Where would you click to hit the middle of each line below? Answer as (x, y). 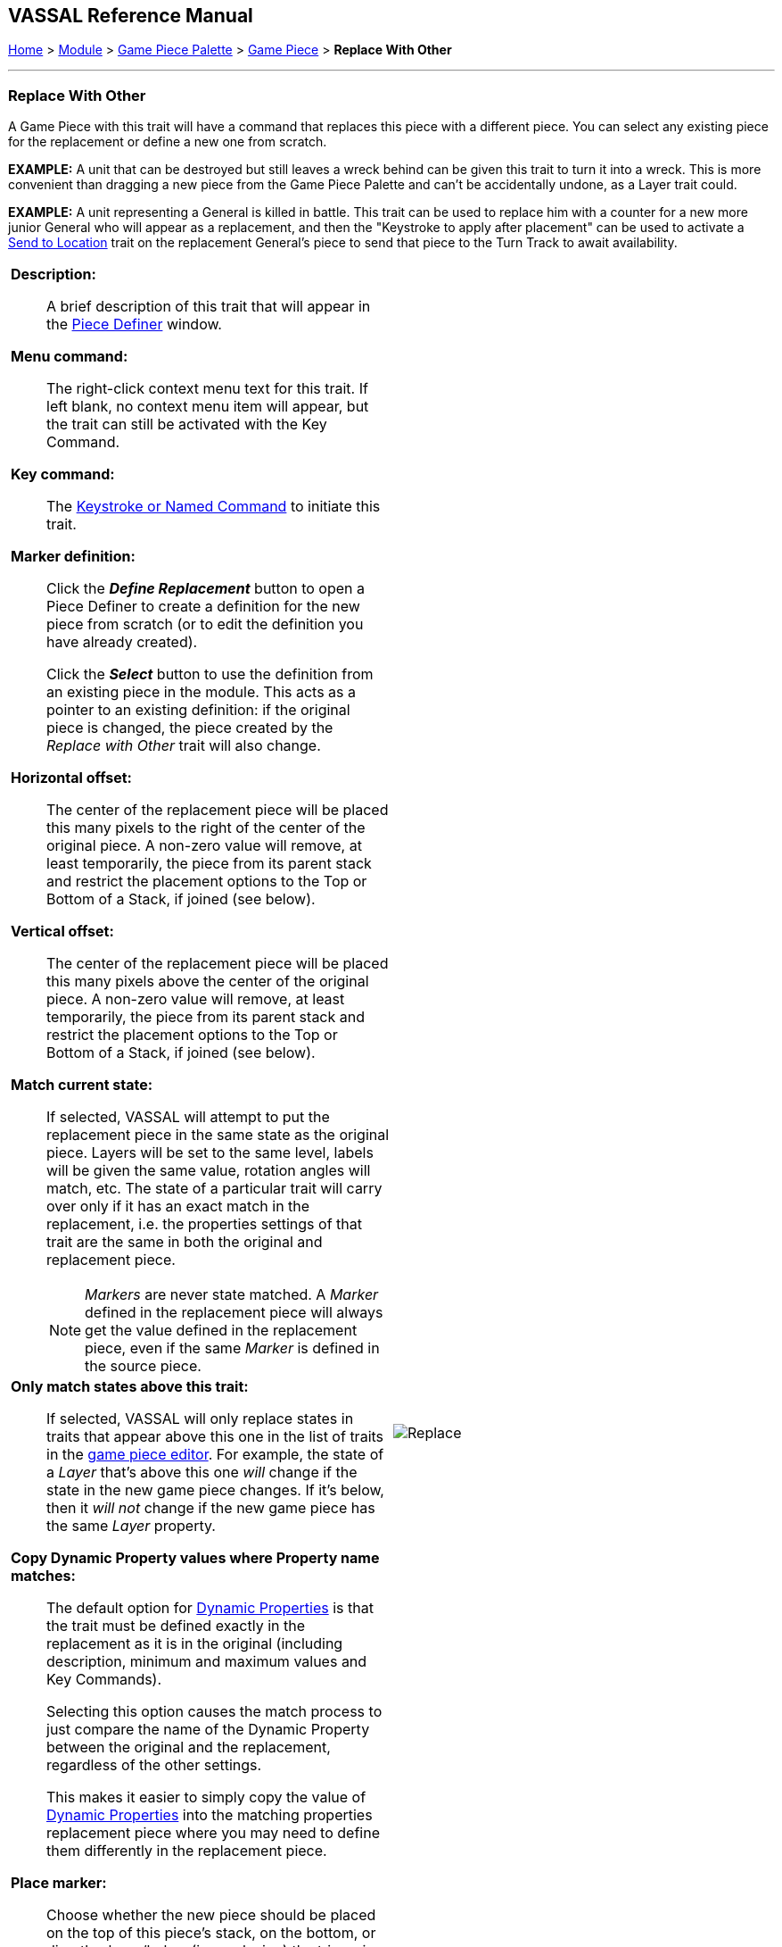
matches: (43, 1576)
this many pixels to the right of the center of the (206, 828)
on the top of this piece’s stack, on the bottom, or (211, 1933)
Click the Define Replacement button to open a (206, 589)
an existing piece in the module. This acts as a (202, 692)
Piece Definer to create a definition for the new (203, 607)
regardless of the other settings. (154, 1765)
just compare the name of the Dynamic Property (208, 1730)
